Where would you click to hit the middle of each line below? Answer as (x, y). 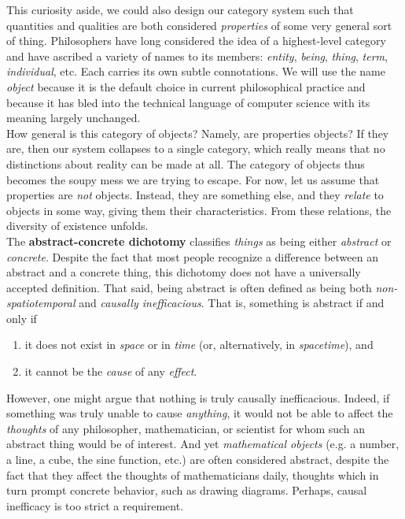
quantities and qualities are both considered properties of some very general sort (199, 25)
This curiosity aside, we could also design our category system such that (180, 9)
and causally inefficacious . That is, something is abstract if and (232, 303)
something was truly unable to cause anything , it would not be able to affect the (200, 413)
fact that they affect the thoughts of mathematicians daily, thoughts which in (193, 475)
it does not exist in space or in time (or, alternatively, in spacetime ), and (199, 345)
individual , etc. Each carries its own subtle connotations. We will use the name (196, 71)
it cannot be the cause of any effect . (111, 371)
